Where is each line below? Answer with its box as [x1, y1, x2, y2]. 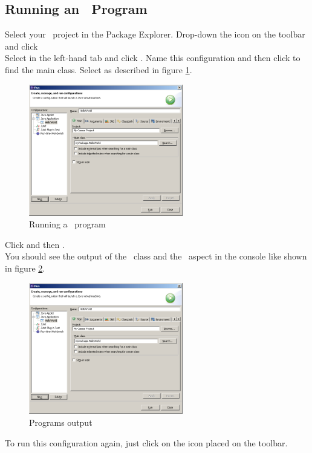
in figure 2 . [5, 261, 45, 274]
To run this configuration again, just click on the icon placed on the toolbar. [5, 436, 288, 449]
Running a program [29, 218, 106, 230]
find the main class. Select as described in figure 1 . [5, 63, 192, 76]
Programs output [29, 416, 93, 429]
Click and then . [5, 238, 65, 250]
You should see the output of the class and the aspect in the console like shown [5, 250, 307, 262]
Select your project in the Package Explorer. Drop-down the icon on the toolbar [5, 28, 305, 41]
